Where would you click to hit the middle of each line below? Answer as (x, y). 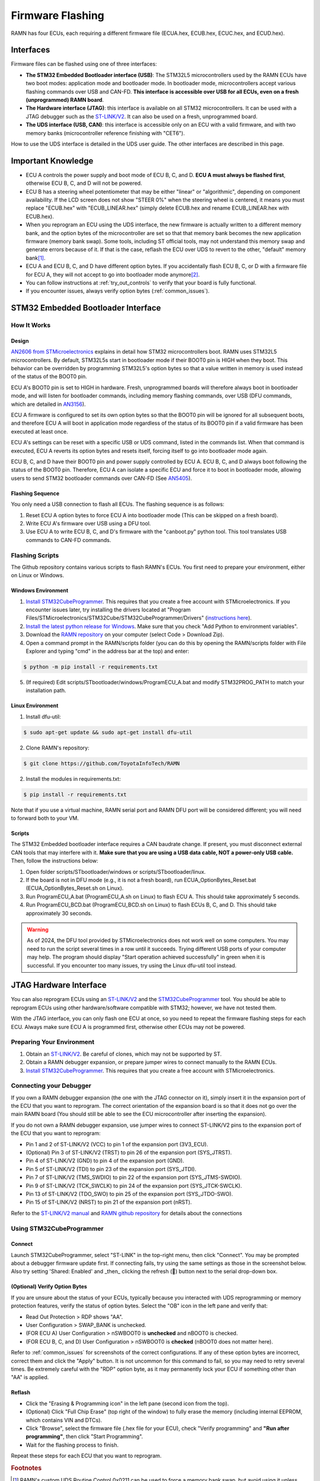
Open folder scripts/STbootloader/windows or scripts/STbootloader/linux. (116, 871)
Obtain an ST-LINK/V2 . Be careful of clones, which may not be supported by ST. (124, 1054)
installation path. (46, 691)
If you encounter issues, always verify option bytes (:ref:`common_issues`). (118, 291)
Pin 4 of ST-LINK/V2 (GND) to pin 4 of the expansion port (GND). (105, 1161)
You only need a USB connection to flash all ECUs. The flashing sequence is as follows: (118, 504)
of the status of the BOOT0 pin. (49, 377)
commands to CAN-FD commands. (68, 540)
